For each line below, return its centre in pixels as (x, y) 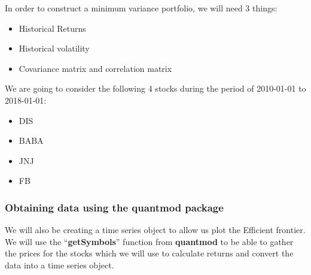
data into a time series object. (60, 265)
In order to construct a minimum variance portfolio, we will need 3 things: (141, 8)
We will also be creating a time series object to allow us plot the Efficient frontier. (155, 230)
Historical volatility (54, 48)
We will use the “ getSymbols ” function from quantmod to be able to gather (149, 241)
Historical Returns (52, 28)
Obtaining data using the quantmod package (114, 207)
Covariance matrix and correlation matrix (95, 68)
